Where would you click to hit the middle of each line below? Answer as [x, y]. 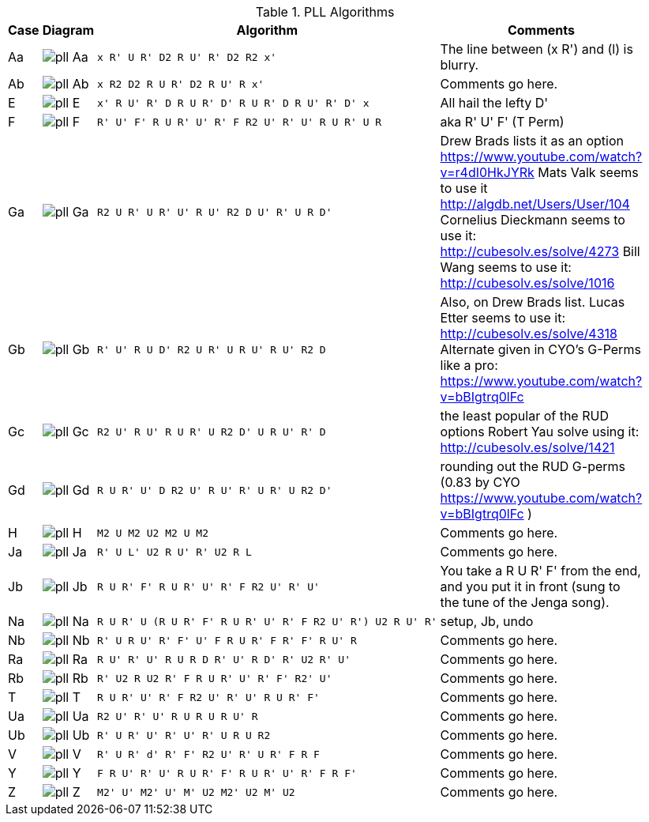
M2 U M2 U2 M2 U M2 [153, 533]
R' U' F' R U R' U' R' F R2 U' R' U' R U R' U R [240, 122]
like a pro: [469, 365]
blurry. [460, 65]
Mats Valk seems [588, 172]
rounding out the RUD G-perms [533, 466]
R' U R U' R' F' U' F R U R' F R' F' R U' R [227, 640]
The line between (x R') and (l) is [536, 49]
